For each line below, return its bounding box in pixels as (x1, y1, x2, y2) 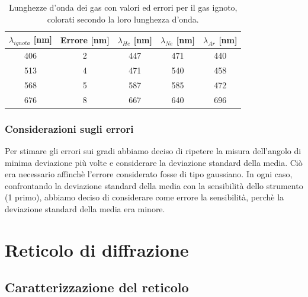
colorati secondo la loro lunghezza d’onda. (47, 12, 199, 25)
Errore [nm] (60, 33, 110, 46)
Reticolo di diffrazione (5, 237, 189, 261)
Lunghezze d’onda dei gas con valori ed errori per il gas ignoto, (8, 1, 238, 13)
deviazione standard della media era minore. (5, 203, 165, 215)
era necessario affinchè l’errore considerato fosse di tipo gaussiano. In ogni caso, (5, 168, 293, 180)
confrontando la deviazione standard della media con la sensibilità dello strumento (5, 179, 303, 191)
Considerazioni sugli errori (5, 121, 134, 136)
